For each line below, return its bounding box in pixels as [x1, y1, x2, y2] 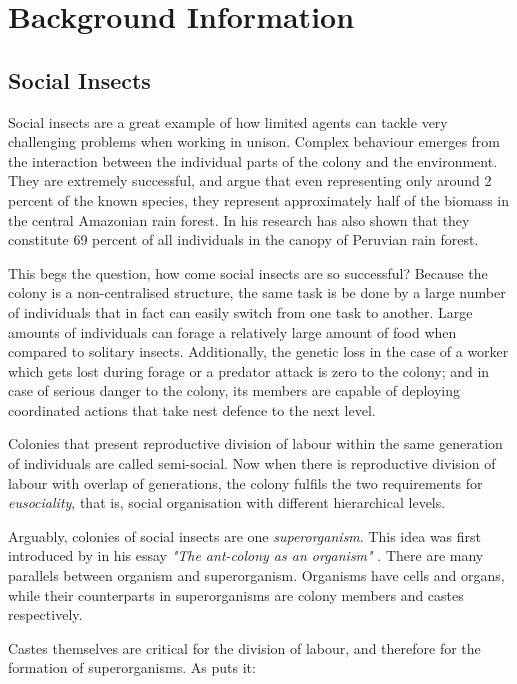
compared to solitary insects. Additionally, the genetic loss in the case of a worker [8, 341, 509, 362]
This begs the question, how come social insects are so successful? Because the [8, 262, 488, 283]
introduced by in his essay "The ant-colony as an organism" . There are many [8, 545, 484, 566]
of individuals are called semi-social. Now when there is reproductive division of [8, 453, 496, 474]
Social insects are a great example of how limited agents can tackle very [8, 111, 448, 132]
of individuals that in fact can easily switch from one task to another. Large [8, 301, 473, 322]
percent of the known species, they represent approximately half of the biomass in [8, 189, 510, 210]
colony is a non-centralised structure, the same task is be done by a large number [8, 282, 506, 303]
